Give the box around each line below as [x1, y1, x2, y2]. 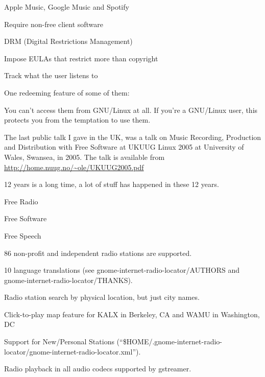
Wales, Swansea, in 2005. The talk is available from [4, 151, 165, 162]
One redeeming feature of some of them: [4, 87, 130, 98]
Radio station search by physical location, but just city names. [4, 292, 200, 302]
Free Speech [4, 230, 41, 241]
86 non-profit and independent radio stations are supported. [4, 247, 192, 258]
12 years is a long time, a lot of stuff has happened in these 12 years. [4, 179, 219, 190]
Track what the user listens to [4, 70, 98, 81]
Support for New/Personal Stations [4, 336, 114, 347]
